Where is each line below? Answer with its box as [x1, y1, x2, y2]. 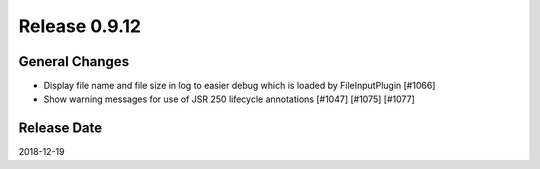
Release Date [18, 120, 103, 137]
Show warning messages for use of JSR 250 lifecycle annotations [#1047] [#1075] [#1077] [43, 93, 415, 105]
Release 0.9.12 [18, 15, 142, 37]
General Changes [18, 53, 130, 70]
